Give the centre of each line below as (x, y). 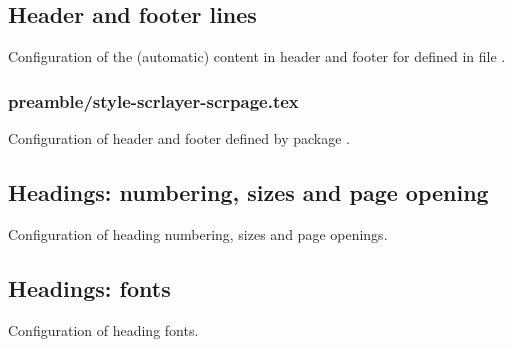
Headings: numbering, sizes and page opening (248, 192)
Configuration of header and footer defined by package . (179, 138)
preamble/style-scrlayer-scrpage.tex (153, 100)
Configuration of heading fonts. (103, 329)
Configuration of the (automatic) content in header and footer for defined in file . (257, 56)
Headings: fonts (89, 287)
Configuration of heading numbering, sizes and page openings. (198, 233)
